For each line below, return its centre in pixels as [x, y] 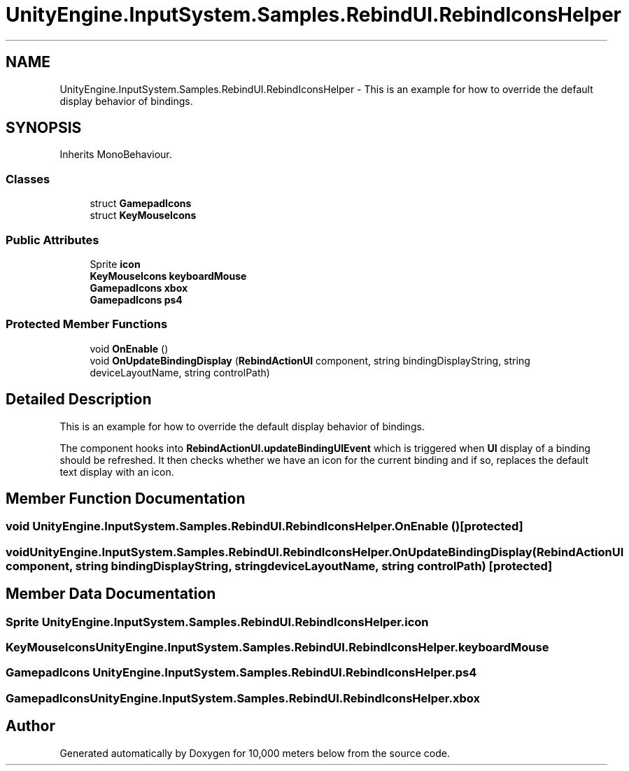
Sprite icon [115, 264]
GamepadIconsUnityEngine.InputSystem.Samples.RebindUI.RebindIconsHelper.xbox [243, 698]
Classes [28, 179]
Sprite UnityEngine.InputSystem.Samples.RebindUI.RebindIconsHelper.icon [217, 622]
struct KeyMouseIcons [143, 215]
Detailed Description [79, 399]
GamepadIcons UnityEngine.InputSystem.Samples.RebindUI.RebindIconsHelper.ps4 [241, 673]
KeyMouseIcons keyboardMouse [168, 276]
